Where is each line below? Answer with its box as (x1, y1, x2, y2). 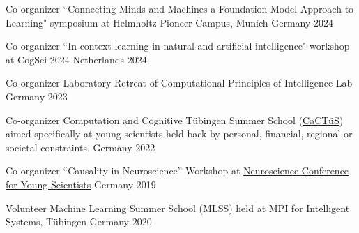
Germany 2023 (6, 89, 68, 103)
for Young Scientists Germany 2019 (6, 176, 156, 191)
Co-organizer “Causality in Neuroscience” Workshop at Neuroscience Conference (6, 163, 349, 178)
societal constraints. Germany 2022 (6, 140, 155, 154)
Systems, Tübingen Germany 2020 (6, 214, 152, 229)
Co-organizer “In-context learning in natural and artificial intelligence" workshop (6, 38, 350, 53)
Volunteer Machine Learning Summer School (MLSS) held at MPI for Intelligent (6, 200, 350, 215)
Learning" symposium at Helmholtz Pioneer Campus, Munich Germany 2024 (6, 15, 334, 29)
